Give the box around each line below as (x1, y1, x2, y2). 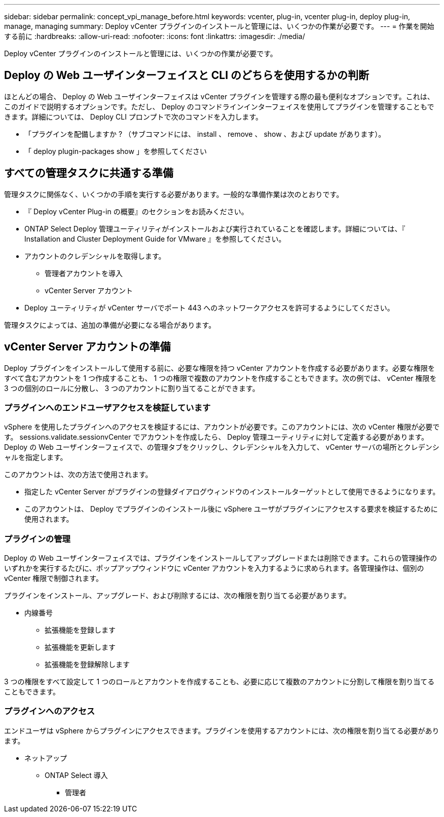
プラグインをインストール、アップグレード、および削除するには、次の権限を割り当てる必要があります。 (4, 591, 351, 600)
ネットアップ (24, 753, 67, 762)
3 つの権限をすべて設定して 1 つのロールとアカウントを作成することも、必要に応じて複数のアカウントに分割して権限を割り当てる (4, 677, 435, 686)
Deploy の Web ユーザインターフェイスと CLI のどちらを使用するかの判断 (4, 69, 369, 82)
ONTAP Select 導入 (45, 770, 108, 780)
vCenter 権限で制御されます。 (4, 574, 103, 583)
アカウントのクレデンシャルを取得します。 (24, 251, 166, 260)
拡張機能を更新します (45, 643, 116, 652)
